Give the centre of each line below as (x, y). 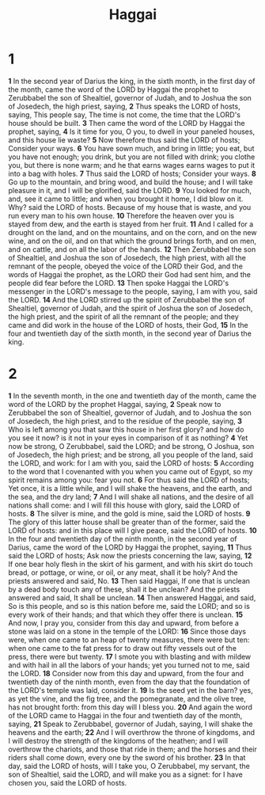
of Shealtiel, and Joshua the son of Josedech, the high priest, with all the (127, 257)
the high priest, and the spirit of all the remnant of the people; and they (123, 316)
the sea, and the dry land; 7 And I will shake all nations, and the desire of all (131, 496)
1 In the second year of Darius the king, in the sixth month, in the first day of (132, 81)
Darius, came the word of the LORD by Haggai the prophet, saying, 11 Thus (130, 547)
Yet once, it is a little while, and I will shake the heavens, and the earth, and (130, 488)
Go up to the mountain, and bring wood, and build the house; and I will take (131, 182)
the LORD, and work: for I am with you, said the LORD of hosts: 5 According (131, 463)
